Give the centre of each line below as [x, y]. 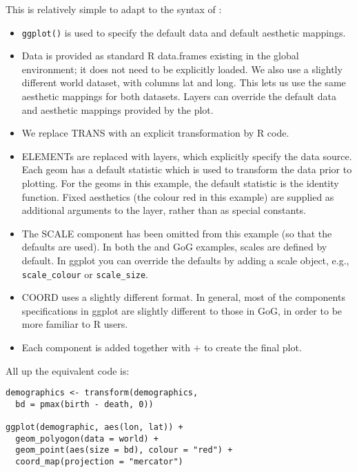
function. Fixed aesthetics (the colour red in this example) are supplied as [178, 196]
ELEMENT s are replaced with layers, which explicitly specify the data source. [187, 156]
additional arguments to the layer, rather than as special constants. [164, 210]
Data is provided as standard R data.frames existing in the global [160, 56]
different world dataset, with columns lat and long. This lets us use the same [184, 82]
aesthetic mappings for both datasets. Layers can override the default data [179, 96]
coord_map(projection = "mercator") [99, 462]
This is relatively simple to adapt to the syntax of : [114, 9]
